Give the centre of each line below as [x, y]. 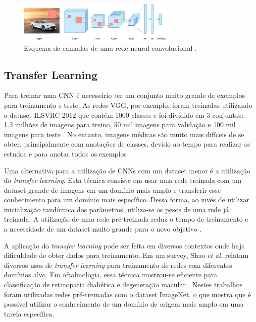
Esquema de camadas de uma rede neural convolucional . [110, 47]
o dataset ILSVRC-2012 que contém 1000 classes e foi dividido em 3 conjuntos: [124, 115]
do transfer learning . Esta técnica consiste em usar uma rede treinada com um [123, 180]
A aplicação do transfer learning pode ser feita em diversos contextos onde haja [125, 245]
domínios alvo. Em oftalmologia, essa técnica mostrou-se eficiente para [111, 275]
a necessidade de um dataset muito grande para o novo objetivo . [103, 229]
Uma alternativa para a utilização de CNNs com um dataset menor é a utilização [127, 170]
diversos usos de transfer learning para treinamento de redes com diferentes [118, 265]
